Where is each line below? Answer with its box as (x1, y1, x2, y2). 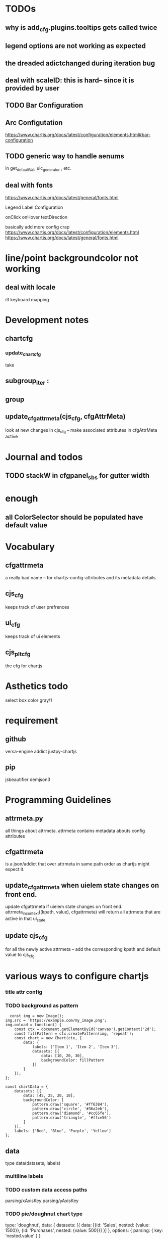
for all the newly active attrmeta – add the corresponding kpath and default (5, 946, 160, 952)
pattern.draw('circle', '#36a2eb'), (32, 1107, 109, 1112)
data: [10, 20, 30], (41, 1053, 85, 1059)
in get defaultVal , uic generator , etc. (5, 165, 71, 172)
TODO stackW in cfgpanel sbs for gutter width (5, 471, 150, 481)
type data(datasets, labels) (5, 1160, 61, 1166)
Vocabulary (5, 541, 55, 553)
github (5, 735, 27, 744)
